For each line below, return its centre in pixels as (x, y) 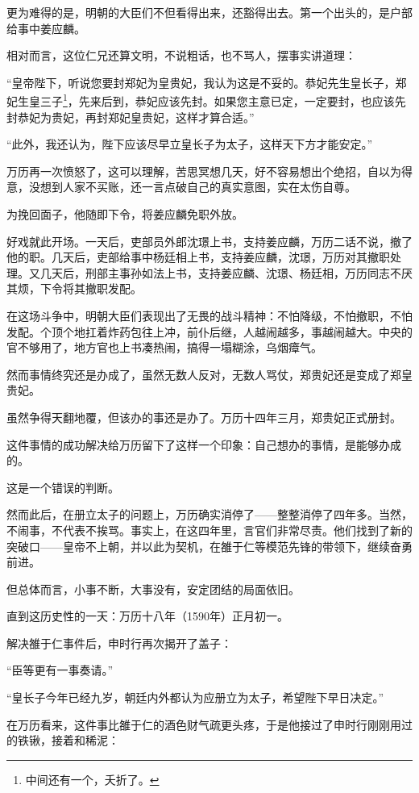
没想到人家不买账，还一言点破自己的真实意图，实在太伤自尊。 (192, 187)
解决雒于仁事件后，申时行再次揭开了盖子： (119, 643)
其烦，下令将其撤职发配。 (74, 288)
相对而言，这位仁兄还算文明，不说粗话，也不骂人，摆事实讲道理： (181, 55)
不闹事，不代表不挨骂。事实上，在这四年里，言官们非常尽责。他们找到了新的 (209, 530)
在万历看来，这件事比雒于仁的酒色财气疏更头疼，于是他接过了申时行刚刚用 (204, 724)
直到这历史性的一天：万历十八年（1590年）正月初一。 (147, 616)
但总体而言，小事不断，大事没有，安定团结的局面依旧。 (153, 588)
